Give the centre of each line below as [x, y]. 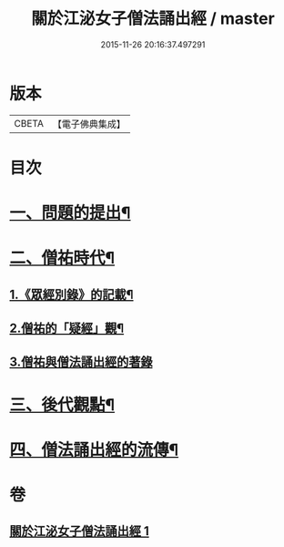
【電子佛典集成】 [89, 124]
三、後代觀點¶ [62, 404]
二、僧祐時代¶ [62, 258]
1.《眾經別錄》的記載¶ [71, 294]
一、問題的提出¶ [70, 213]
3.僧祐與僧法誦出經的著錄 [81, 362]
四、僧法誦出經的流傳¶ [94, 450]
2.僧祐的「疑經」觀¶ [67, 329]
